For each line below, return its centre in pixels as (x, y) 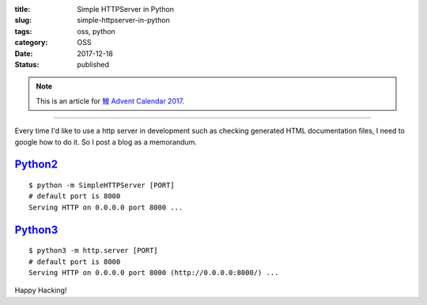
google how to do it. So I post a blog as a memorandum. (106, 141)
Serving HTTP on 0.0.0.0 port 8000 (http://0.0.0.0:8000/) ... (154, 272)
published (93, 64)
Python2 (36, 165)
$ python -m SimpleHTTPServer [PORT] (102, 185)
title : (23, 9)
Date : (24, 53)
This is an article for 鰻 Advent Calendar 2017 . (110, 101)
